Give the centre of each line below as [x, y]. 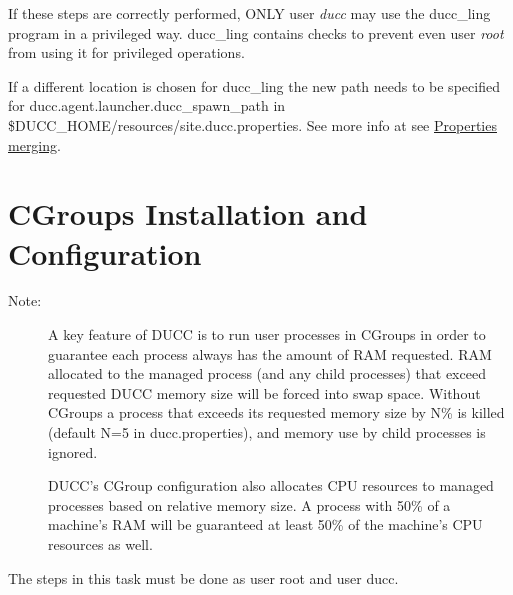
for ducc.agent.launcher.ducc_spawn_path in [147, 105]
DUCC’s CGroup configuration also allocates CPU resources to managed [271, 485]
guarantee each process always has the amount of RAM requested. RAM [270, 353]
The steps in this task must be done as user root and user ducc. [203, 577]
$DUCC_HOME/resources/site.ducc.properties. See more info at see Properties [252, 124]
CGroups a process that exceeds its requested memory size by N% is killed [276, 412]
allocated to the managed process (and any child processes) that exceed [267, 373]
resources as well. [100, 544]
